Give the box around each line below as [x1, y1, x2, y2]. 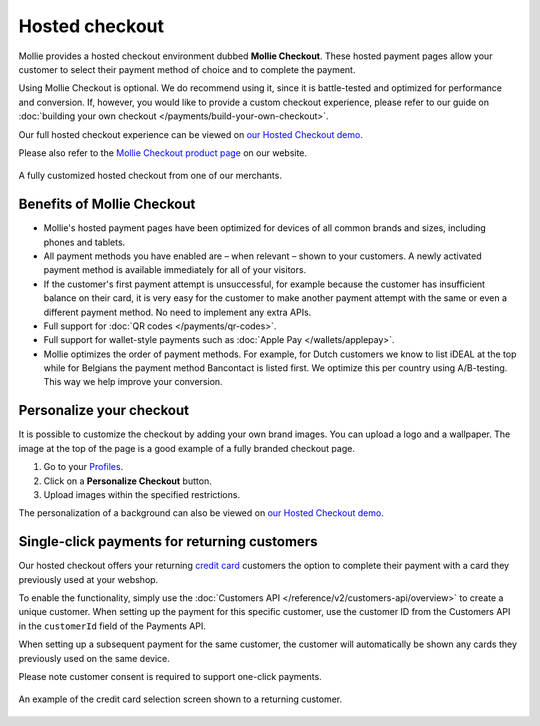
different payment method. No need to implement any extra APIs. [43, 306, 312, 318]
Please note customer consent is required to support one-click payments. [18, 670, 322, 682]
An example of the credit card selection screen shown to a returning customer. [18, 693, 343, 705]
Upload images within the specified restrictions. [43, 488, 240, 500]
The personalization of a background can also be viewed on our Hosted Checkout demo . [18, 507, 384, 519]
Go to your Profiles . [43, 461, 124, 473]
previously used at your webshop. [18, 573, 159, 585]
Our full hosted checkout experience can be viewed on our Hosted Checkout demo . [18, 128, 364, 140]
